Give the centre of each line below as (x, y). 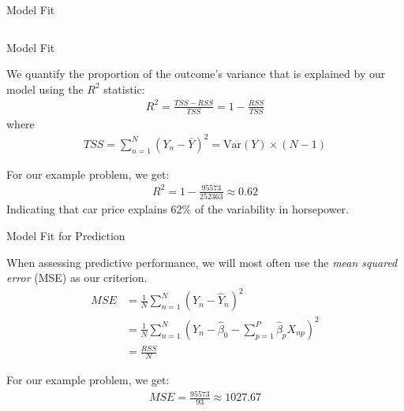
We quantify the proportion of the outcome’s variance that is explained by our (196, 74)
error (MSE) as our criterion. (77, 278)
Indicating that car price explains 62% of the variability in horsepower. (178, 209)
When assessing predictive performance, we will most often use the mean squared (202, 262)
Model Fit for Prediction (66, 235)
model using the (45, 89)
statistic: (124, 89)
